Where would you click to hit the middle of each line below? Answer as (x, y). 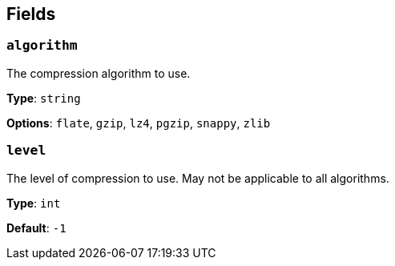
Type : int (34, 203)
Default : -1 (36, 228)
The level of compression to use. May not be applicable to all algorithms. (198, 178)
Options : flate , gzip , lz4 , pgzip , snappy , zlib (139, 123)
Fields (31, 14)
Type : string (44, 98)
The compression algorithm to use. (99, 73)
